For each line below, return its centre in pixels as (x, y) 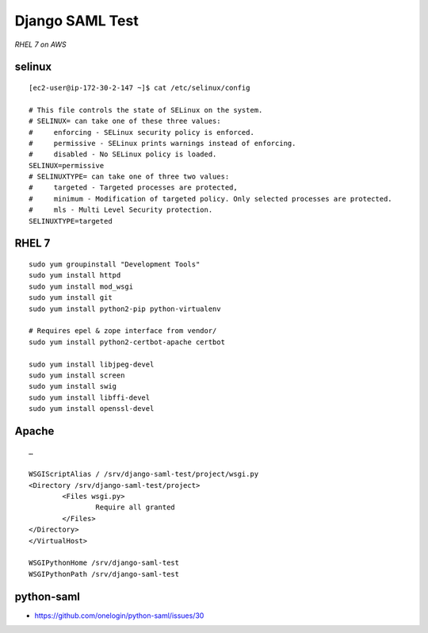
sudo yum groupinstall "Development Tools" (115, 265)
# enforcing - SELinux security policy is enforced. (142, 132)
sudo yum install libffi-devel (90, 397)
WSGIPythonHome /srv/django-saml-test (104, 563)
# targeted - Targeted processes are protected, (133, 188)
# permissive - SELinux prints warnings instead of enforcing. (162, 143)
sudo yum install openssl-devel (92, 409)
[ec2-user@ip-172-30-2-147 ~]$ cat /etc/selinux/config (139, 88)
